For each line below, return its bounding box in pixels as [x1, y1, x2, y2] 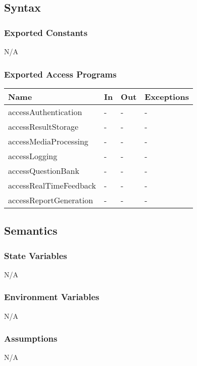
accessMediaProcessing [8, 135, 88, 147]
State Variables [4, 249, 67, 262]
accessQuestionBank [8, 164, 79, 176]
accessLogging [8, 150, 58, 162]
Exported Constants [4, 26, 88, 39]
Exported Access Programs [4, 67, 117, 80]
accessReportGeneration [8, 194, 93, 206]
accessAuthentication [8, 105, 82, 118]
